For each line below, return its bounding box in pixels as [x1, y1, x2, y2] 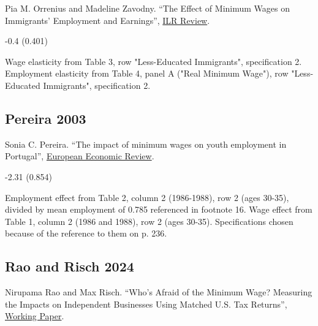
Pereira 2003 [5, 108, 86, 127]
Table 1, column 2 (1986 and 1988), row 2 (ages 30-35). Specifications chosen [5, 214, 293, 227]
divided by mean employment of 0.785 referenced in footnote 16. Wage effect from [5, 203, 312, 216]
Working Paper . [5, 309, 64, 322]
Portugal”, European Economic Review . [5, 150, 154, 162]
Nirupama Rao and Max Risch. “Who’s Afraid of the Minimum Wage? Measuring [5, 286, 312, 298]
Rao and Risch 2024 [5, 257, 134, 276]
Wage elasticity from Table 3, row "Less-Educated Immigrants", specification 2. [5, 55, 302, 67]
